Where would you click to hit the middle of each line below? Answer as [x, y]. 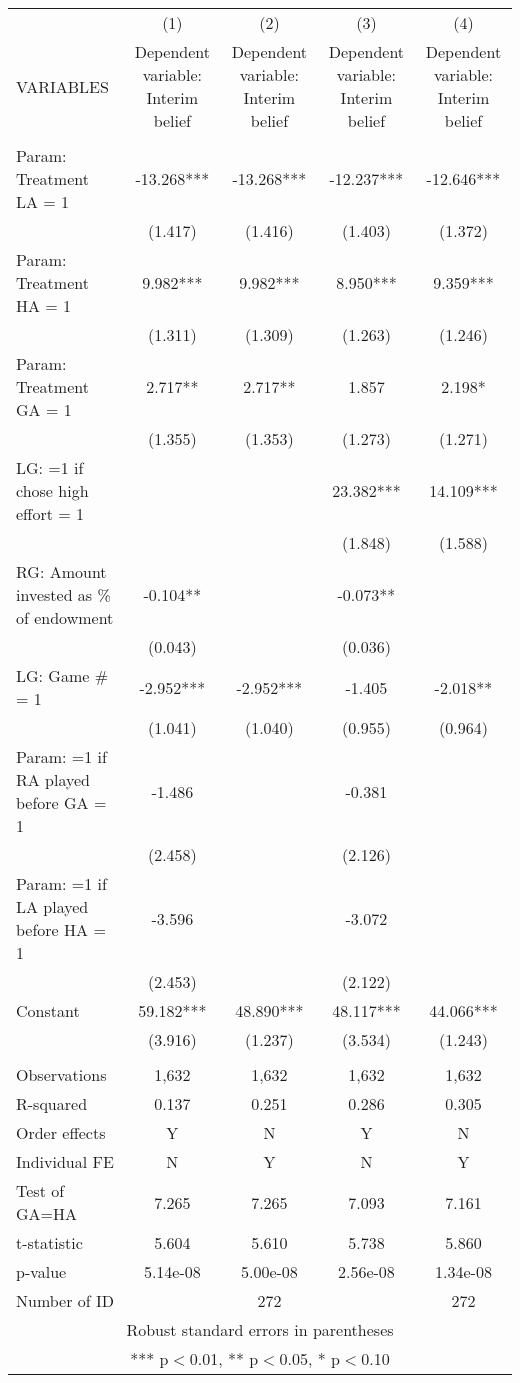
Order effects [61, 1132]
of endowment [65, 617]
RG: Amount [61, 571]
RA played [53, 779]
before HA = [61, 929]
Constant [48, 1010]
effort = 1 [50, 513]
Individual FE [65, 1161]
